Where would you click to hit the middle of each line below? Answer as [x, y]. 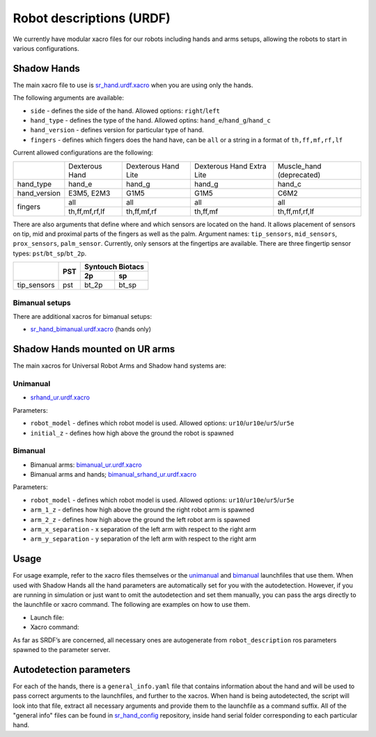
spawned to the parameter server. [62, 650]
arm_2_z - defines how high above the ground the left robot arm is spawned [140, 519]
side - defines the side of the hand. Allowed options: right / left [125, 111]
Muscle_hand [299, 166]
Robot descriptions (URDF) [92, 18]
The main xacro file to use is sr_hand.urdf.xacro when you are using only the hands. [133, 85]
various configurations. [46, 48]
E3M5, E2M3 [89, 193]
